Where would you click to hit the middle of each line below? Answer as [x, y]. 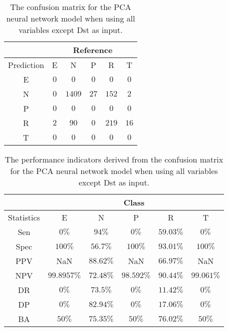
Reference [93, 50]
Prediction [26, 65]
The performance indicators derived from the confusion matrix [114, 159]
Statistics [24, 217]
